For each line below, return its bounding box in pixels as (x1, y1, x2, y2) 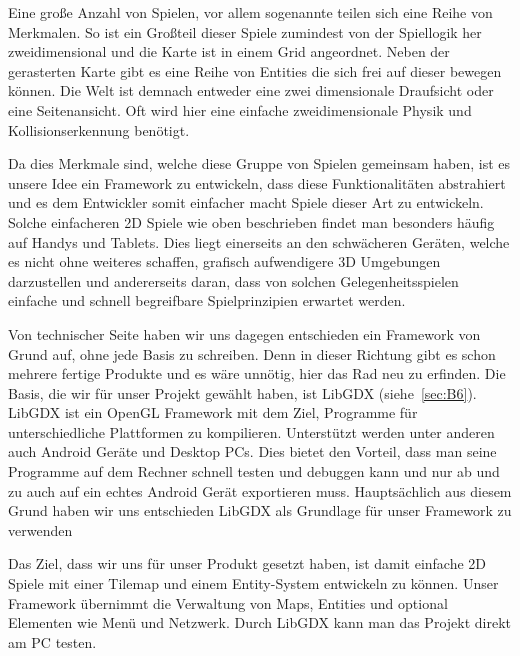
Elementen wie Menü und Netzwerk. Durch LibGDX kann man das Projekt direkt (8, 612, 511, 633)
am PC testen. (8, 631, 97, 652)
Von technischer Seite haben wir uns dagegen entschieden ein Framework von (8, 323, 481, 344)
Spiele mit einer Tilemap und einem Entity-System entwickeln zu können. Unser (8, 573, 499, 594)
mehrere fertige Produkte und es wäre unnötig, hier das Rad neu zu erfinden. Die (8, 363, 506, 384)
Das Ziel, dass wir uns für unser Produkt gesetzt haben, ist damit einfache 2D (8, 553, 487, 574)
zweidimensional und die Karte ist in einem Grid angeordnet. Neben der (8, 41, 450, 62)
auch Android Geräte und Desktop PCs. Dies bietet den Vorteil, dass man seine (8, 441, 497, 462)
